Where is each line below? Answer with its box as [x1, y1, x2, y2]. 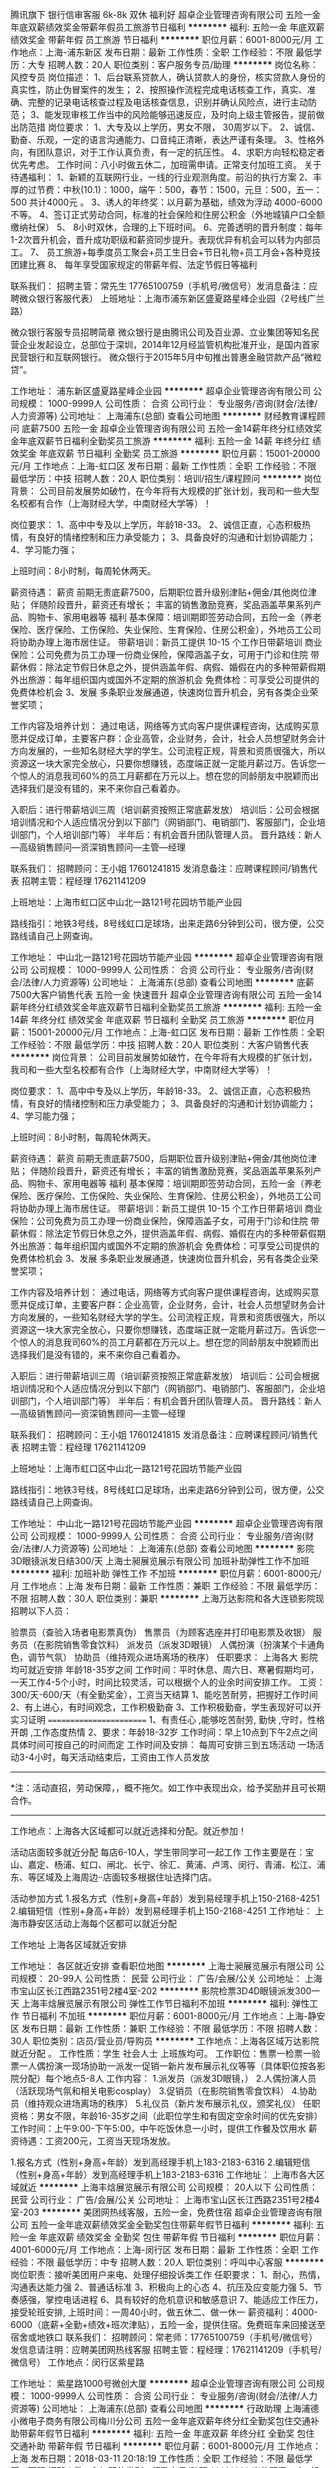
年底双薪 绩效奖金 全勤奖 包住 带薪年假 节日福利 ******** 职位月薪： [38, 2231, 324, 2243]
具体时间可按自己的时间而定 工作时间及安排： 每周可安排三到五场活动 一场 [10, 1739, 316, 1750]
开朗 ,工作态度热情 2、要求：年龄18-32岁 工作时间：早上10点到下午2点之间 [10, 1726, 318, 1738]
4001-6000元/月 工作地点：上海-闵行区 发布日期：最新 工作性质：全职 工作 [10, 2244, 320, 2255]
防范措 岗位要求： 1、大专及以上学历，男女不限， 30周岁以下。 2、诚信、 [18, 121, 321, 133]
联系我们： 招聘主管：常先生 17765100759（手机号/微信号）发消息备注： [10, 280, 310, 292]
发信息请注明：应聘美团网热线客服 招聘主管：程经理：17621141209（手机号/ [10, 2344, 322, 2355]
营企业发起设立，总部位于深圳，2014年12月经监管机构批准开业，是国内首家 [10, 339, 320, 350]
